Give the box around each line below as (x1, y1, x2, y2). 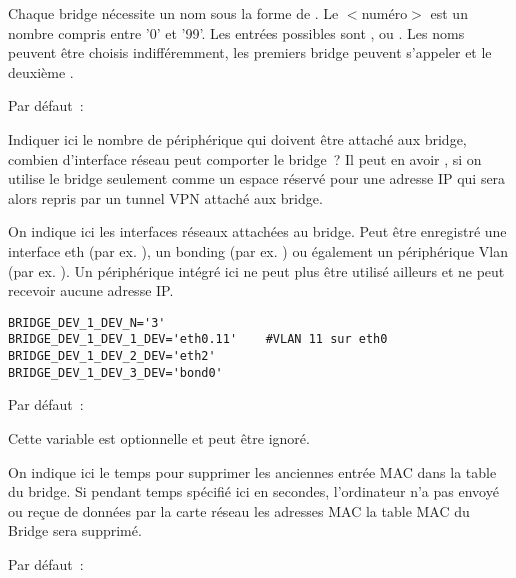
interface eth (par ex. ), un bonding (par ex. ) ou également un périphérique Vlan (8, 240, 508, 261)
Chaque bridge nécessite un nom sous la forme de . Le (8, 3, 339, 23)
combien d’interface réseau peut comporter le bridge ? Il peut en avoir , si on (8, 148, 482, 169)
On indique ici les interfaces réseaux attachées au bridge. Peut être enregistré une (8, 221, 507, 242)
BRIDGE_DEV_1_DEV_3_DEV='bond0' (8, 365, 223, 380)
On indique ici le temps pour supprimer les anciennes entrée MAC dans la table (8, 461, 497, 482)
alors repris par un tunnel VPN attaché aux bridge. (8, 187, 323, 208)
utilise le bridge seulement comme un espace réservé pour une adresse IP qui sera (8, 168, 506, 189)
